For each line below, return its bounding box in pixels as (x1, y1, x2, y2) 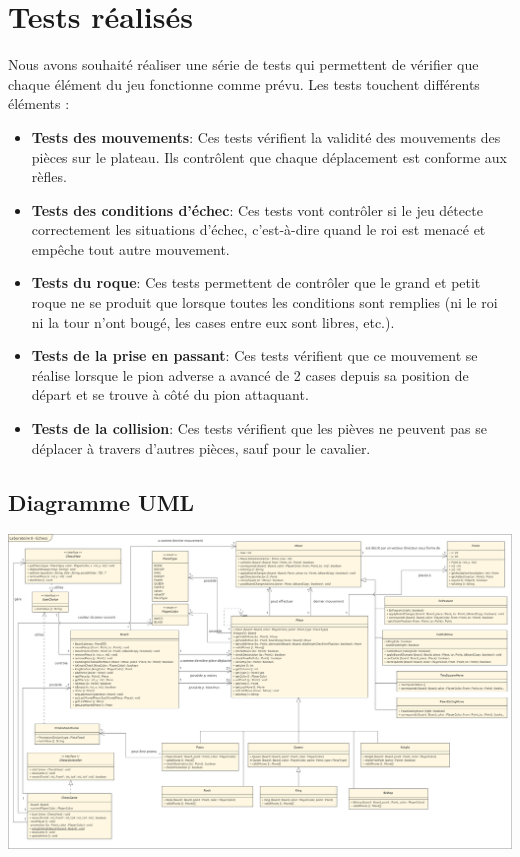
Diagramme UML (8, 486, 195, 517)
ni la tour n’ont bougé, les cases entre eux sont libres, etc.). (31, 311, 395, 332)
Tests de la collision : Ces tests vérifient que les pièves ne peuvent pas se (31, 418, 487, 439)
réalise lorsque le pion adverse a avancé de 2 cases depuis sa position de (31, 364, 469, 385)
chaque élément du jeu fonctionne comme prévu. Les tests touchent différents (8, 73, 480, 94)
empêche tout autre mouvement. (31, 238, 230, 259)
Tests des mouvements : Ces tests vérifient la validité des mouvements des (31, 126, 501, 147)
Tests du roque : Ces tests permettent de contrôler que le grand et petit (31, 272, 481, 293)
